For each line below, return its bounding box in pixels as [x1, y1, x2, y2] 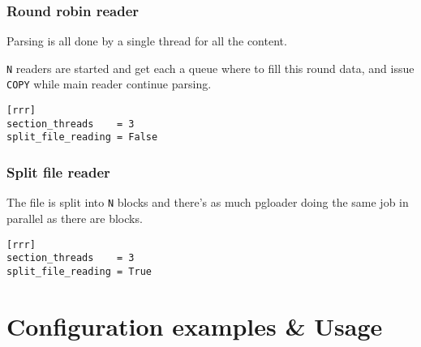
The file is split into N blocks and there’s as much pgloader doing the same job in [6, 194, 409, 211]
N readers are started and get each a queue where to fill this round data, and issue [6, 59, 415, 76]
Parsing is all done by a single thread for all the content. [6, 32, 287, 49]
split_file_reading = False [6, 131, 158, 144]
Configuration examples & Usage [6, 309, 383, 342]
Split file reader [6, 162, 110, 182]
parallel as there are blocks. [6, 209, 143, 226]
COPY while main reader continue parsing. [6, 75, 212, 92]
